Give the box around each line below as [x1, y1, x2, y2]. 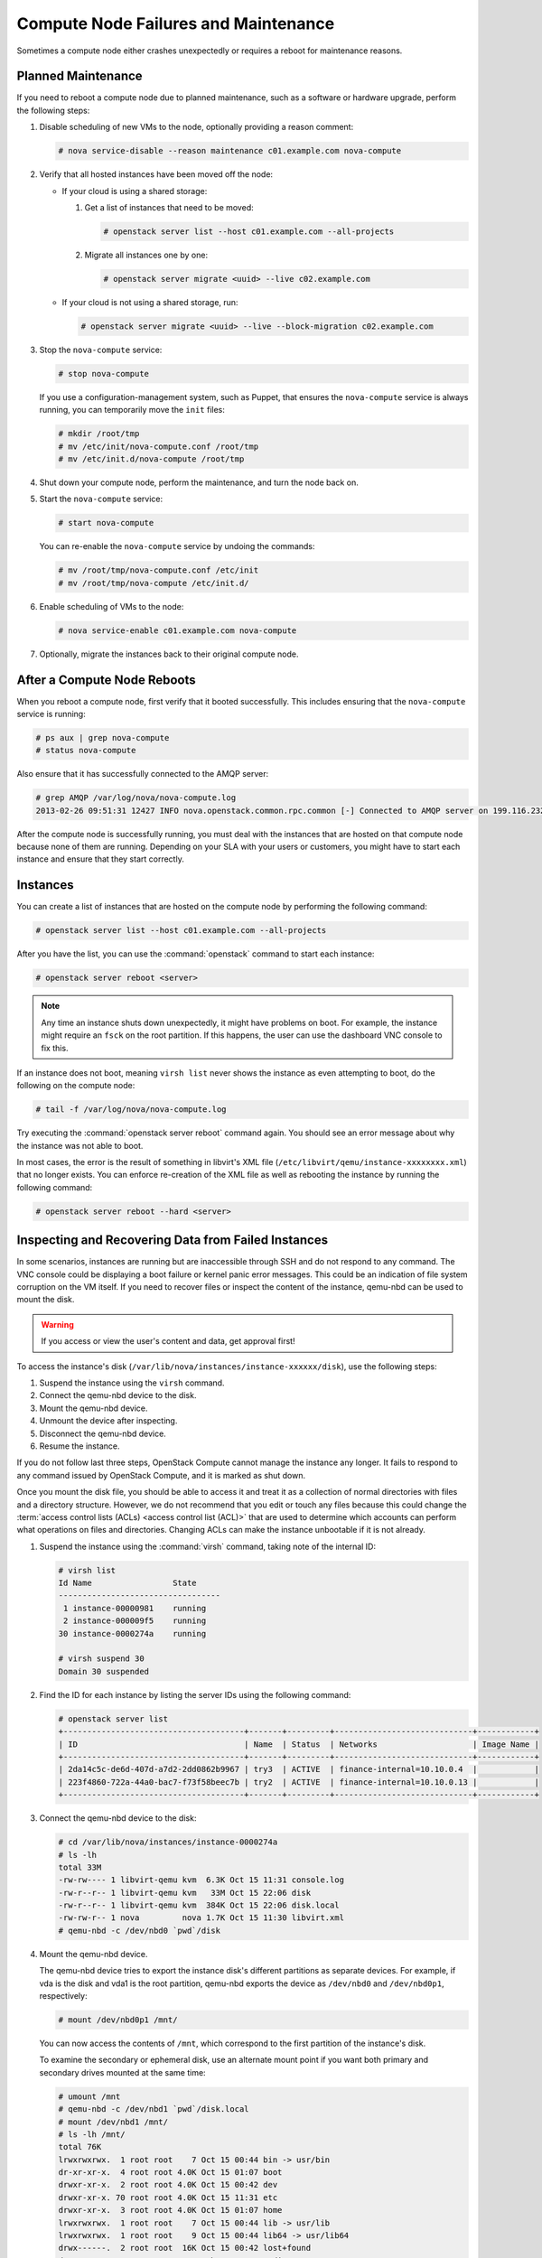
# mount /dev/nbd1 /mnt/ [58, 2116, 169, 2127]
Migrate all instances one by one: [84, 249, 208, 260]
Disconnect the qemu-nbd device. [39, 1428, 166, 1439]
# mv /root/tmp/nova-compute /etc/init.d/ [58, 578, 249, 588]
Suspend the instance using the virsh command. [39, 1377, 225, 1388]
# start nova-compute [58, 518, 154, 528]
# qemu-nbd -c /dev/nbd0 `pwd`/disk [58, 1925, 221, 1936]
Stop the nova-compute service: [39, 344, 163, 355]
